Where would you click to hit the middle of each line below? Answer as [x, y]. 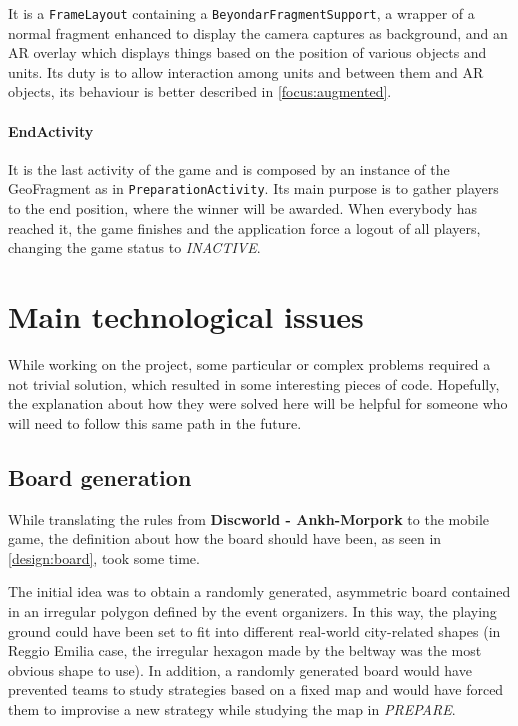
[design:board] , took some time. [104, 557]
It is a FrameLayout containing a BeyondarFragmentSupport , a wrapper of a [241, 13]
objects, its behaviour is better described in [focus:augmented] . [200, 91]
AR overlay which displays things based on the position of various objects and [247, 52]
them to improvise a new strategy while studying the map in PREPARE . [232, 708]
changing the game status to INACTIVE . [134, 247]
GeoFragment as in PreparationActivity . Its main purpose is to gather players [253, 188]
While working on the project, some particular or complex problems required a [249, 363]
